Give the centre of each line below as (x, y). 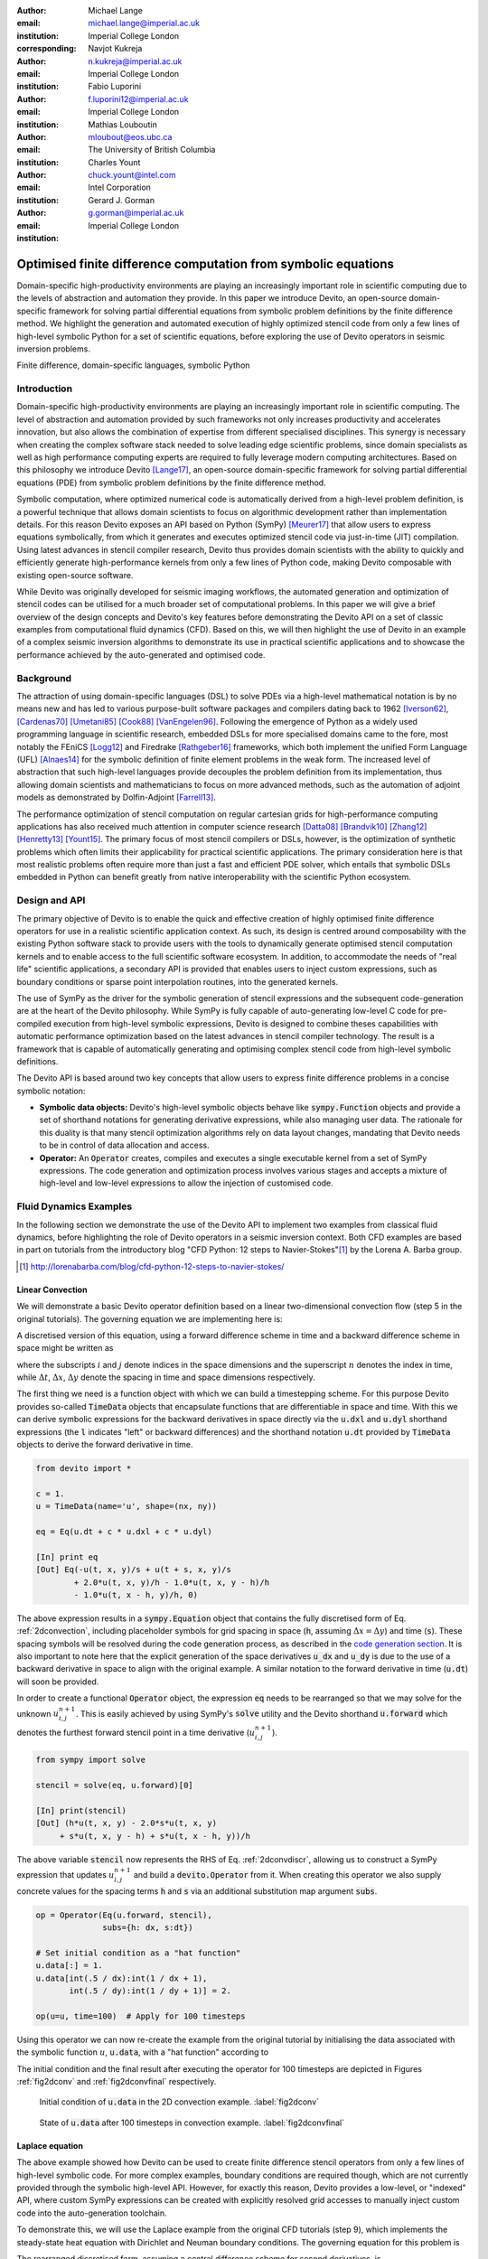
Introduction (44, 389)
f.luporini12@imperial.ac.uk (138, 98)
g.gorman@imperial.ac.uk (136, 213)
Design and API (51, 901)
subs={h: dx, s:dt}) (148, 1928)
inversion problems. (53, 349)
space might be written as (65, 1348)
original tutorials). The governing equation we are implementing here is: (150, 1318)
